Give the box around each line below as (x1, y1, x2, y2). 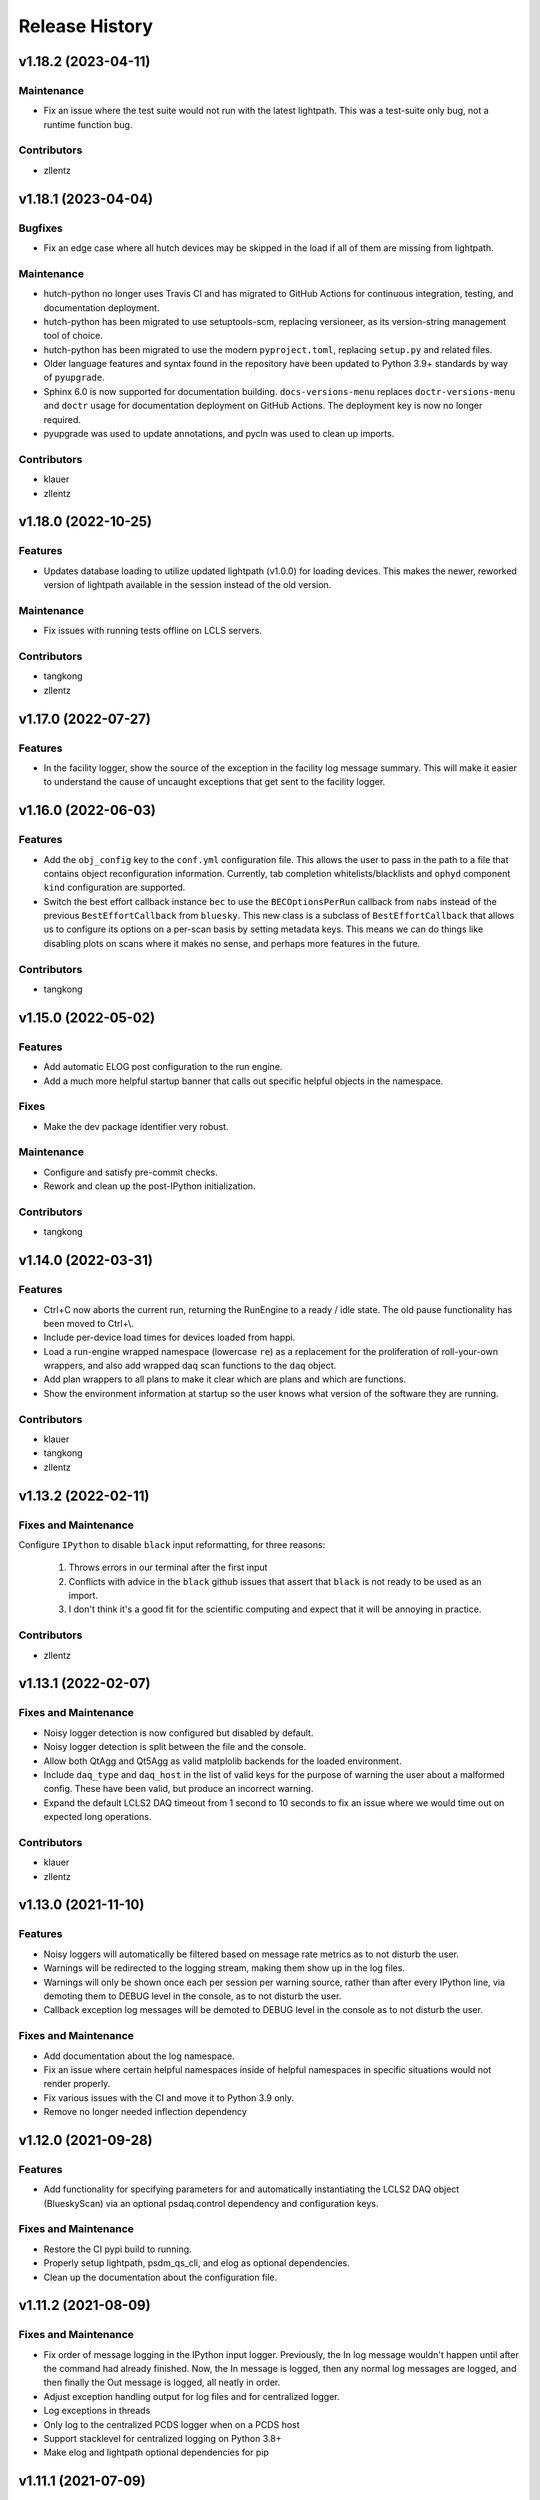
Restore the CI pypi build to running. (43, 2243, 192, 2255)
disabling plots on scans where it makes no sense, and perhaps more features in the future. (43, 937, 421, 949)
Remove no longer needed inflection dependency (43, 2106, 247, 2118)
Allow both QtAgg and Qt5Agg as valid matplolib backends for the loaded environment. (43, 1755, 402, 1767)
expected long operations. (43, 1811, 152, 1823)
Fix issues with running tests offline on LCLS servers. (43, 625, 262, 637)
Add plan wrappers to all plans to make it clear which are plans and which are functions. (43, 1373, 407, 1385)
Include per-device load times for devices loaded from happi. (43, 1331, 296, 1344)
